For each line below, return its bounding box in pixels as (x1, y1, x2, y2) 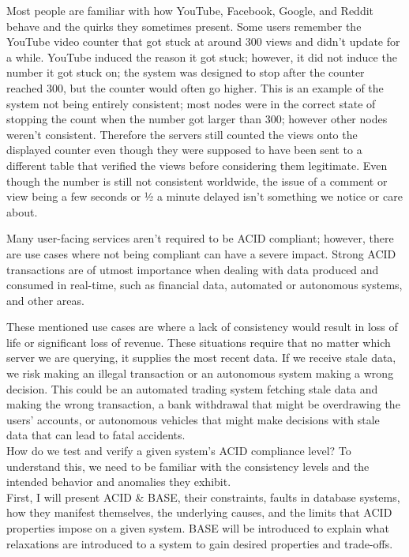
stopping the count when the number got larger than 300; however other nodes (6, 111, 388, 127)
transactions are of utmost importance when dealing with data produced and (6, 261, 379, 277)
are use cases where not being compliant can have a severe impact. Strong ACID (6, 245, 396, 262)
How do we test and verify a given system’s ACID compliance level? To (6, 442, 351, 459)
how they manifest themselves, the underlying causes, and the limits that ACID (6, 504, 392, 521)
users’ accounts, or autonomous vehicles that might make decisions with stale (6, 411, 380, 427)
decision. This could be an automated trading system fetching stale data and (6, 380, 378, 397)
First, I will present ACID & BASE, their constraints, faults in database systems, (6, 488, 400, 505)
